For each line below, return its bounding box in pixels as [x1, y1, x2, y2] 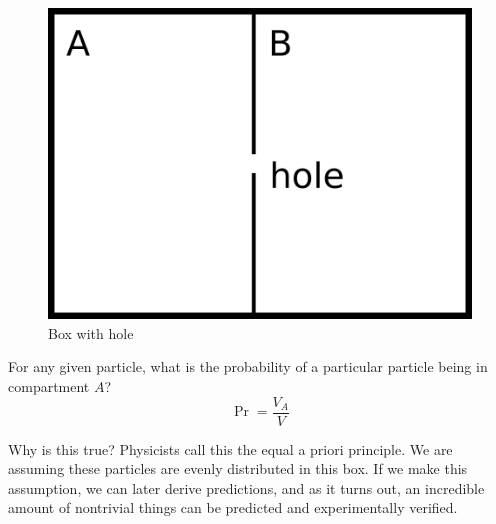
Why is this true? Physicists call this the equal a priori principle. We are [8, 438, 453, 459]
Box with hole [48, 322, 134, 343]
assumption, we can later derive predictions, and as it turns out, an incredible [8, 477, 485, 498]
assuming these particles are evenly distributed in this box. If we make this [8, 458, 468, 479]
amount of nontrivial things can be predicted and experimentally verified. [8, 497, 458, 518]
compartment [8, 376, 90, 396]
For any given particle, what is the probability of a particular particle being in [8, 356, 488, 377]
